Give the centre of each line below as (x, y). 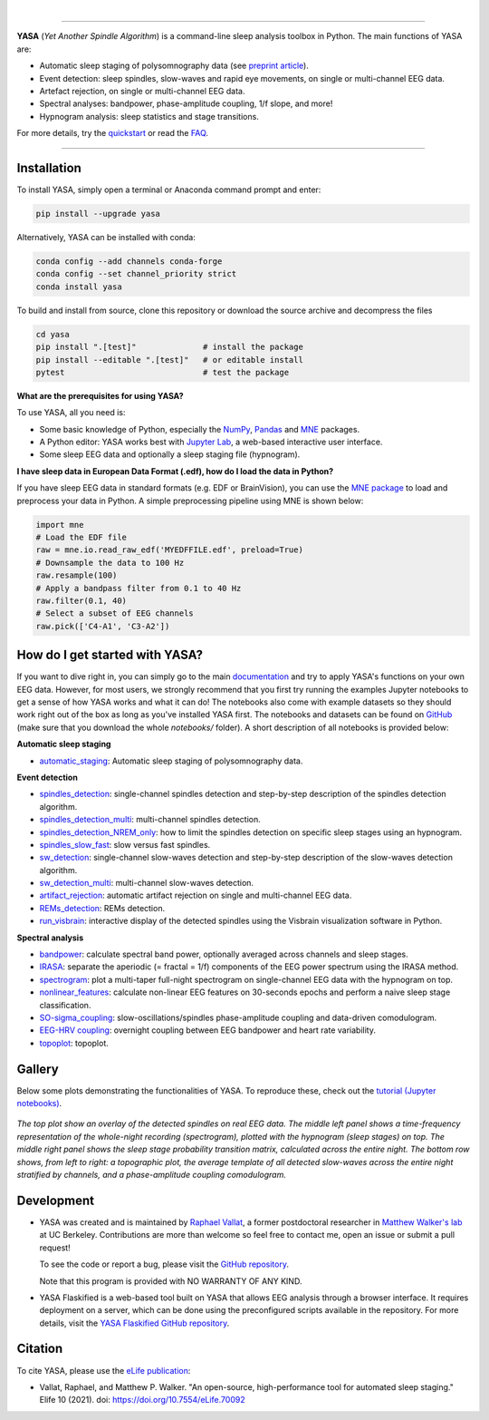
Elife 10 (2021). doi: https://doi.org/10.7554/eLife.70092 (142, 1400)
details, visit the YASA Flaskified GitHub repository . (134, 1323)
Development (56, 1200)
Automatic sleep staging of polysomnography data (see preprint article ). (174, 66)
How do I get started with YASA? (110, 655)
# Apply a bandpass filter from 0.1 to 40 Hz (139, 588)
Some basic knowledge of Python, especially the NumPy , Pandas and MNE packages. (200, 429)
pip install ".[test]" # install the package (169, 347)
